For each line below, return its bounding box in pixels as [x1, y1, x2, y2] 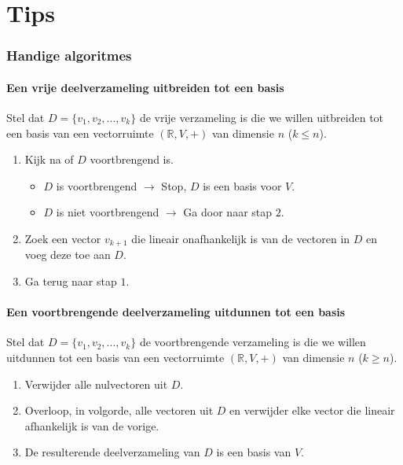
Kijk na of [24, 151, 74, 168]
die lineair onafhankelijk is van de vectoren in [131, 230, 350, 246]
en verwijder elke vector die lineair [229, 402, 395, 419]
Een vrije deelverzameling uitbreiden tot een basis [6, 79, 284, 95]
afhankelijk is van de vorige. [24, 417, 159, 434]
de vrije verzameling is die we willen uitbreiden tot [139, 109, 384, 126]
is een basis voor [203, 177, 282, 194]
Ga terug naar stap [24, 273, 117, 290]
